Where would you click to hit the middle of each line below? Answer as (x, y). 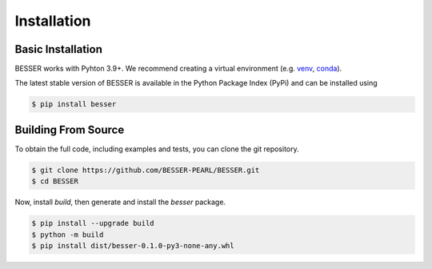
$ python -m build (68, 235)
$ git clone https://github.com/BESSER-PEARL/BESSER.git (146, 170)
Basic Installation (59, 49)
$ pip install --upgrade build (93, 223)
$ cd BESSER (55, 181)
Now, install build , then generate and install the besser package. (120, 202)
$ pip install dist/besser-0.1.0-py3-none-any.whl (133, 246)
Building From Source (70, 129)
